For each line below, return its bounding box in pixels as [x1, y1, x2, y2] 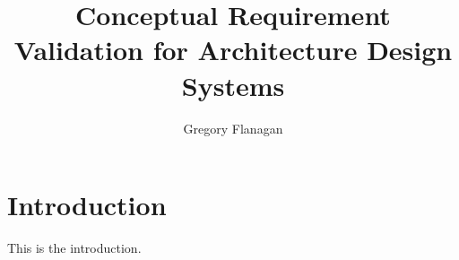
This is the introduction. [7, 238, 142, 257]
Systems [181, 66, 285, 103]
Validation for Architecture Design [13, 31, 453, 68]
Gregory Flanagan [183, 118, 283, 137]
